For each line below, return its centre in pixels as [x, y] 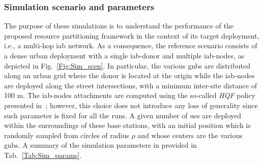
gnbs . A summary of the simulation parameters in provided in [100, 145]
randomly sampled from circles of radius [67, 135]
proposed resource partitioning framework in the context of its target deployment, [132, 35]
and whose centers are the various [190, 135]
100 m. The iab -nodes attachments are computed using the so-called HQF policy [130, 95]
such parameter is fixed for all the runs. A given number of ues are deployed [123, 115]
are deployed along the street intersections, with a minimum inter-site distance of [131, 85]
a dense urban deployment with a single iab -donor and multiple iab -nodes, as [124, 55]
